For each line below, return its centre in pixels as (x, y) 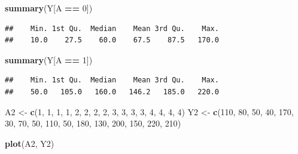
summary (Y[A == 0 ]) (49, 8)
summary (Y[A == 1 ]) (49, 59)
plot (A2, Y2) (30, 143)
